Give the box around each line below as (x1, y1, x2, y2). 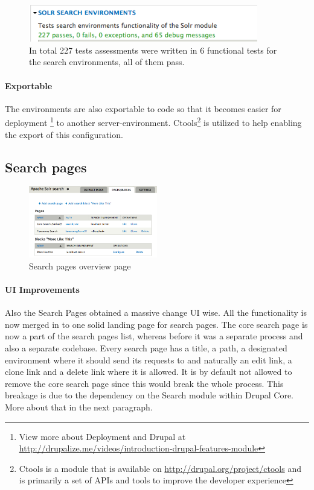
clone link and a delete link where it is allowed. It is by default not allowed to (5, 365, 292, 378)
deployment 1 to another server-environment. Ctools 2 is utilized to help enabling (5, 115, 302, 129)
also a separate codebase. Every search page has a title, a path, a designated (5, 341, 287, 354)
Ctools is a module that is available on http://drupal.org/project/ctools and (19, 462, 301, 474)
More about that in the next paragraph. (5, 400, 153, 413)
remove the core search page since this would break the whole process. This (5, 377, 284, 389)
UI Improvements (5, 283, 80, 295)
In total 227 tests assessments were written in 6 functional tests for (29, 43, 277, 56)
